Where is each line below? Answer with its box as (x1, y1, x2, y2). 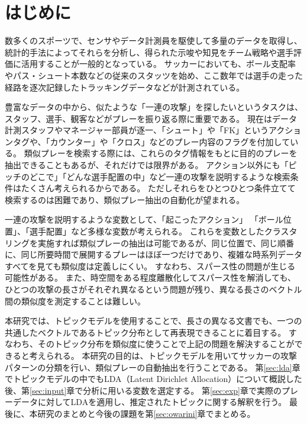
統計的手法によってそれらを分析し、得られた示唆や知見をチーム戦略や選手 (5, 46, 294, 58)
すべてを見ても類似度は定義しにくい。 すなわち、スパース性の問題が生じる (5, 259, 296, 272)
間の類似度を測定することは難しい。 (5, 294, 146, 307)
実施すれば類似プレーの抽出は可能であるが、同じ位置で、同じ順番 (37, 236, 295, 249)
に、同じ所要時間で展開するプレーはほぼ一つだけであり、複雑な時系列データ (5, 248, 302, 261)
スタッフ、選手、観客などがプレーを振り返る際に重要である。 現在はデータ (5, 112, 297, 124)
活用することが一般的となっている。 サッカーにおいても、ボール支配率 (21, 57, 296, 70)
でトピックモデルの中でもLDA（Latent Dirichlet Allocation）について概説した (5, 372, 302, 385)
